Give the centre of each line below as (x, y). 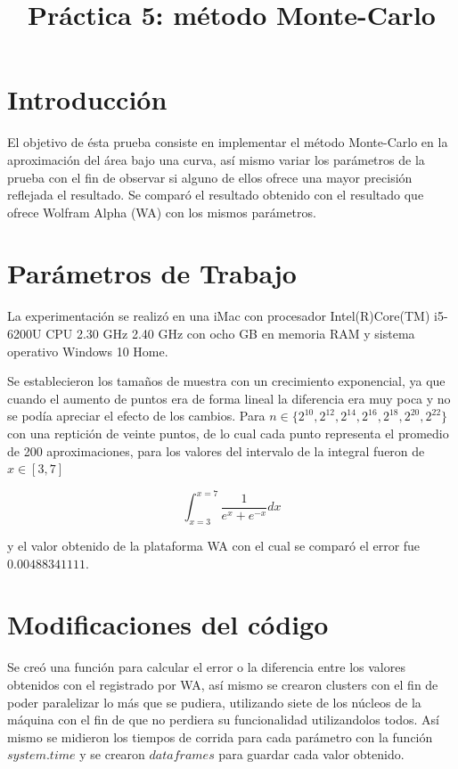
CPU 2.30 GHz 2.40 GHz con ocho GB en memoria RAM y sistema (230, 333)
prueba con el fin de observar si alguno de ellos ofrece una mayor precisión (210, 177)
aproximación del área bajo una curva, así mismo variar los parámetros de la (216, 159)
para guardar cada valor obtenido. (311, 754)
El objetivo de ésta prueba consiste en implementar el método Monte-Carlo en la (228, 142)
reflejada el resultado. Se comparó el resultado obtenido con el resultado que (216, 195)
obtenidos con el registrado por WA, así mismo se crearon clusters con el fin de (223, 684)
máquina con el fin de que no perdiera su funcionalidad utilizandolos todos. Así (223, 720)
